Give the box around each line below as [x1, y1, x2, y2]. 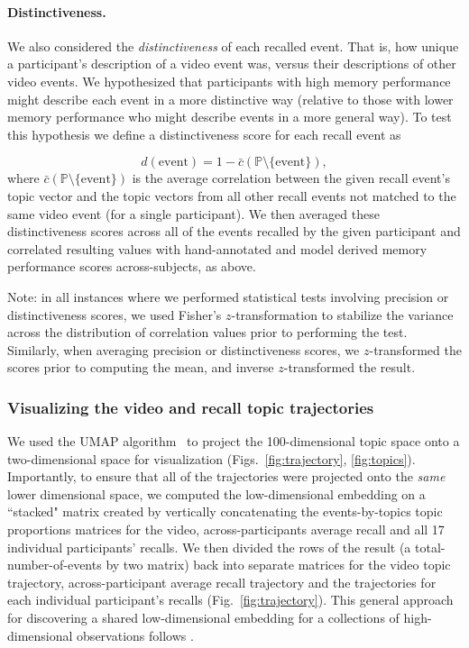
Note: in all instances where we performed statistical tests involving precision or [7, 287, 449, 306]
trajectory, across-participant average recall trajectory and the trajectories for [7, 572, 437, 591]
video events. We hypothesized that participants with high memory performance [7, 71, 451, 90]
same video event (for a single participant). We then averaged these [7, 204, 380, 223]
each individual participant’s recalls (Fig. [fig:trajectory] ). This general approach [7, 590, 454, 609]
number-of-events [7, 555, 102, 574]
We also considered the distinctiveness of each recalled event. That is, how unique [7, 36, 459, 55]
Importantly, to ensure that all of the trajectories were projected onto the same [7, 467, 446, 486]
